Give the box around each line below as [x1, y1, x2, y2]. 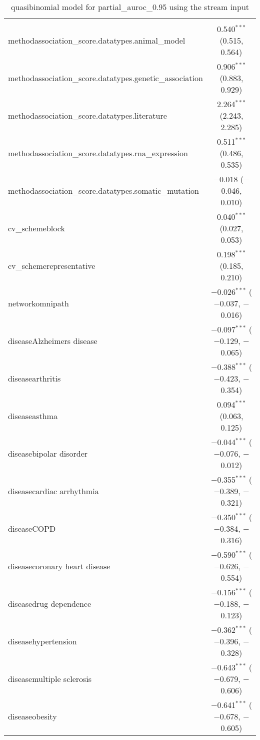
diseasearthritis [8, 373, 61, 384]
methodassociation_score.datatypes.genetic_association [8, 72, 203, 84]
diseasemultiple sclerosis [8, 673, 92, 684]
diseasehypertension [8, 635, 77, 647]
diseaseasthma [8, 410, 57, 422]
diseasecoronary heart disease [8, 560, 110, 572]
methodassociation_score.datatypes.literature [8, 110, 167, 121]
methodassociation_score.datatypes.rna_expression [8, 147, 188, 159]
